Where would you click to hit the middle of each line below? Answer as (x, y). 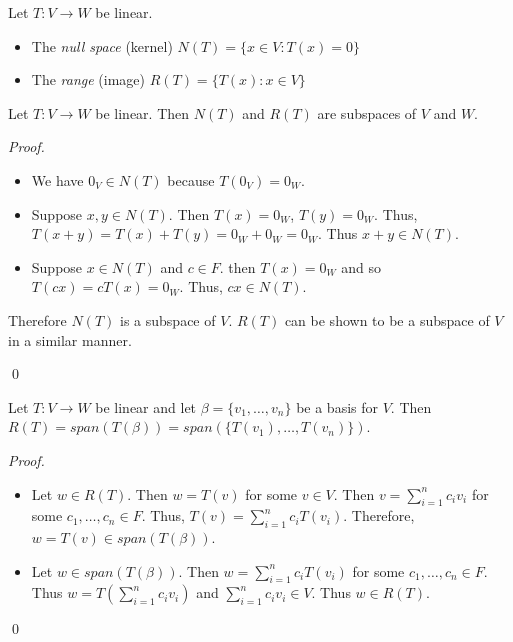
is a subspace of (168, 319)
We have (57, 179)
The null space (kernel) (102, 45)
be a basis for (337, 406)
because (191, 179)
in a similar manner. (70, 339)
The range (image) (88, 79)
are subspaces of (367, 112)
